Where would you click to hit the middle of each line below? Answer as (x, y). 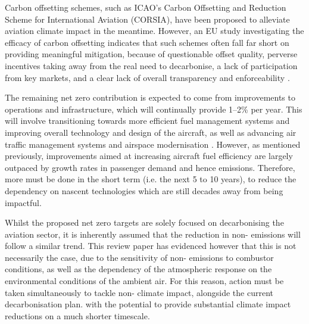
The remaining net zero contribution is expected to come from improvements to (150, 97)
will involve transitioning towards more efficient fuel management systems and (147, 121)
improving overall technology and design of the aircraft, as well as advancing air (151, 132)
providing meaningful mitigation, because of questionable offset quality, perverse (151, 54)
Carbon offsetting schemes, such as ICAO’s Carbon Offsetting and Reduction (146, 7)
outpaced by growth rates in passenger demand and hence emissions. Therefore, (150, 167)
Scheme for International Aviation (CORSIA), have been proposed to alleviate (147, 19)
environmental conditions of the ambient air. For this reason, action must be (144, 281)
